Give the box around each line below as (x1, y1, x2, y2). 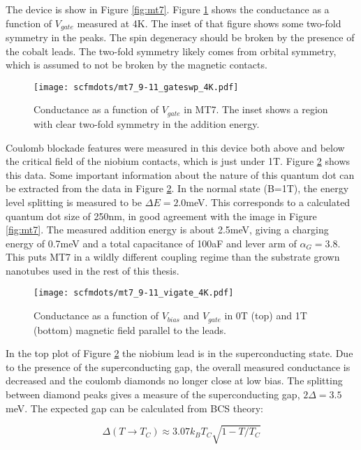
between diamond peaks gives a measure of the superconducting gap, (6, 386, 300, 401)
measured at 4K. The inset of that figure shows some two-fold (77, 15, 341, 30)
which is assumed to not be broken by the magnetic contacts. (6, 57, 267, 72)
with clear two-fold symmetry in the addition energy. (34, 116, 260, 131)
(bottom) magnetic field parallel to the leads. (34, 322, 226, 337)
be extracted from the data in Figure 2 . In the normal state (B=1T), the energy (6, 181, 349, 196)
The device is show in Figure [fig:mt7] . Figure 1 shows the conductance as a (6, 2, 330, 16)
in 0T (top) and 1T (224, 308, 307, 323)
